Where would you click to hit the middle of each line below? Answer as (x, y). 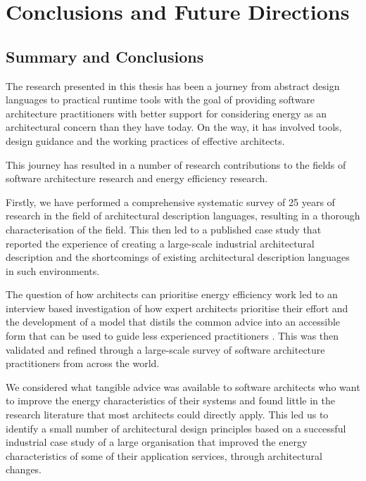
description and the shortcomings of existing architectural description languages (178, 257)
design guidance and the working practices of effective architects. (145, 140)
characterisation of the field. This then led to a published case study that (164, 229)
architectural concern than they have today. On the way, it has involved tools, (174, 127)
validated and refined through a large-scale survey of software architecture (165, 349)
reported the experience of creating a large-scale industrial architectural (160, 243)
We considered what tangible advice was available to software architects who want (183, 386)
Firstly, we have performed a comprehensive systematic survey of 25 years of (170, 201)
